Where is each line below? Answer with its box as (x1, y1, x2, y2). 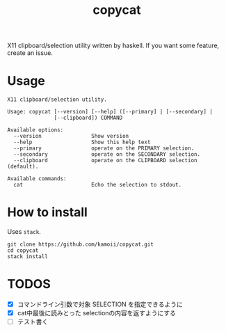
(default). (7, 163, 39, 171)
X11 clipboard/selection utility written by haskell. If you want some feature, (7, 41, 220, 50)
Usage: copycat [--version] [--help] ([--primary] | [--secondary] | (7, 109, 213, 116)
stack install (7, 253, 49, 260)
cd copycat (7, 247, 39, 254)
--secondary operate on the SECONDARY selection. (13, 151, 200, 158)
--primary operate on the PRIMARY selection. (13, 145, 195, 152)
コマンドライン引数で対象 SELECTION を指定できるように (17, 300, 183, 308)
